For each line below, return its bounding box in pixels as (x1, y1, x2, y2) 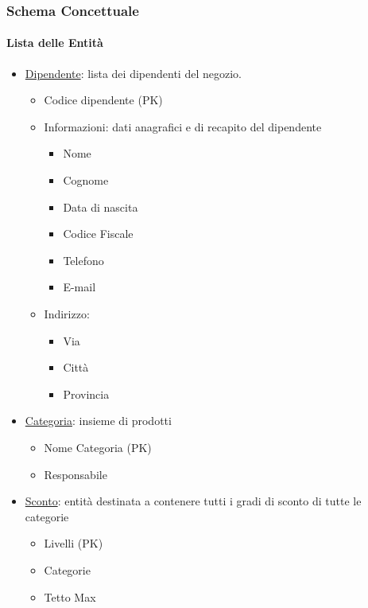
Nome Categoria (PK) (44, 438, 152, 455)
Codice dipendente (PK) (44, 92, 163, 108)
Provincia (63, 385, 110, 402)
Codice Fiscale (63, 225, 134, 242)
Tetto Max (44, 588, 96, 605)
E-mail (63, 279, 96, 295)
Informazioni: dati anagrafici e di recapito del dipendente (44, 118, 322, 134)
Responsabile (44, 466, 107, 482)
